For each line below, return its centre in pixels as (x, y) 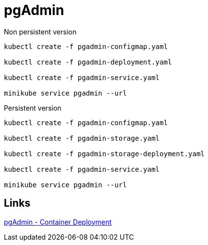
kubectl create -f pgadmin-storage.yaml (82, 138)
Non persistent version (40, 32)
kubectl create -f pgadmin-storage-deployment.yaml (104, 154)
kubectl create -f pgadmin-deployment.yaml (88, 62)
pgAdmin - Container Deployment (58, 222)
